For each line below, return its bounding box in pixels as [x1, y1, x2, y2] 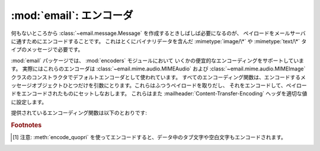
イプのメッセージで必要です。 [11, 46, 84, 53]
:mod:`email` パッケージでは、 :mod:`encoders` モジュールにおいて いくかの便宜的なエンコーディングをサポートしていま [11, 57, 305, 64]
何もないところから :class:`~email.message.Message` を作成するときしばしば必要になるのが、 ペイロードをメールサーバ [11, 30, 306, 37]
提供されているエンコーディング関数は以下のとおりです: [11, 110, 148, 117]
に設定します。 [11, 98, 47, 105]
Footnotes [11, 121, 42, 129]
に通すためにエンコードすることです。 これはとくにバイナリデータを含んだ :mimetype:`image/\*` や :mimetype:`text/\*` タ [11, 37, 307, 44]
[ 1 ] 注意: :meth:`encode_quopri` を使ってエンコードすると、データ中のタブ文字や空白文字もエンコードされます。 [12, 134, 287, 141]
